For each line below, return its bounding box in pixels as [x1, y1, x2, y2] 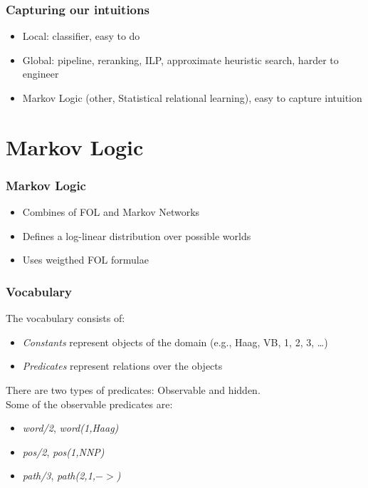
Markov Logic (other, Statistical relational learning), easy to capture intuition [22, 90, 362, 105]
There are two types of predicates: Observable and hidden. [6, 382, 261, 397]
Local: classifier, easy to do [22, 28, 140, 43]
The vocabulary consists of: [6, 311, 125, 326]
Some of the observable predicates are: [6, 396, 173, 411]
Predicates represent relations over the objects [22, 358, 223, 373]
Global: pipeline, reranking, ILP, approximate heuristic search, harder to [22, 52, 339, 67]
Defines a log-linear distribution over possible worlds [22, 228, 251, 243]
